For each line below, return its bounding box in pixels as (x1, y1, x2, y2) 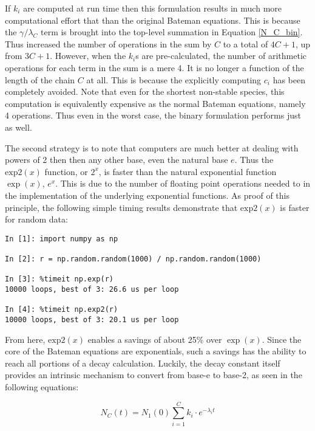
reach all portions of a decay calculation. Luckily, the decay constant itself (5, 356, 280, 369)
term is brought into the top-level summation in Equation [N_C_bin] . (41, 26, 303, 38)
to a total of (223, 37, 268, 50)
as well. (5, 120, 32, 133)
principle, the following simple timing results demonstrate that (5, 201, 238, 213)
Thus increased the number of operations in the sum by (5, 37, 212, 50)
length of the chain (5, 73, 75, 86)
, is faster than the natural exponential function (98, 165, 277, 178)
